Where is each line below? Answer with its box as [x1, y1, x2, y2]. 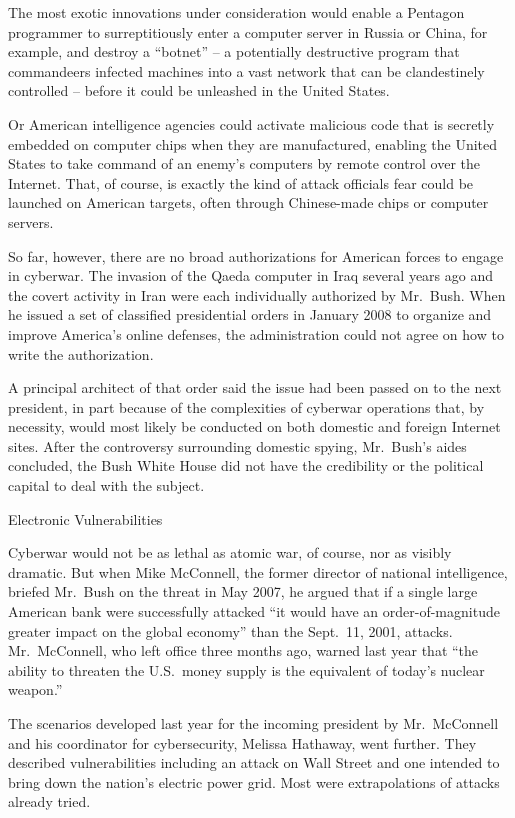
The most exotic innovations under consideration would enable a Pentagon [8, 2, 465, 22]
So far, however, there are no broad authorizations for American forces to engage [8, 245, 504, 266]
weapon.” [8, 679, 63, 700]
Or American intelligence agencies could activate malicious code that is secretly [8, 113, 495, 134]
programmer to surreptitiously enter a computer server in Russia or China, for [8, 21, 488, 42]
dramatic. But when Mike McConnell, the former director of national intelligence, [8, 561, 508, 582]
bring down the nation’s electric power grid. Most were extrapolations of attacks [8, 771, 500, 792]
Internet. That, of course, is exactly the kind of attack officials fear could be [8, 172, 474, 193]
